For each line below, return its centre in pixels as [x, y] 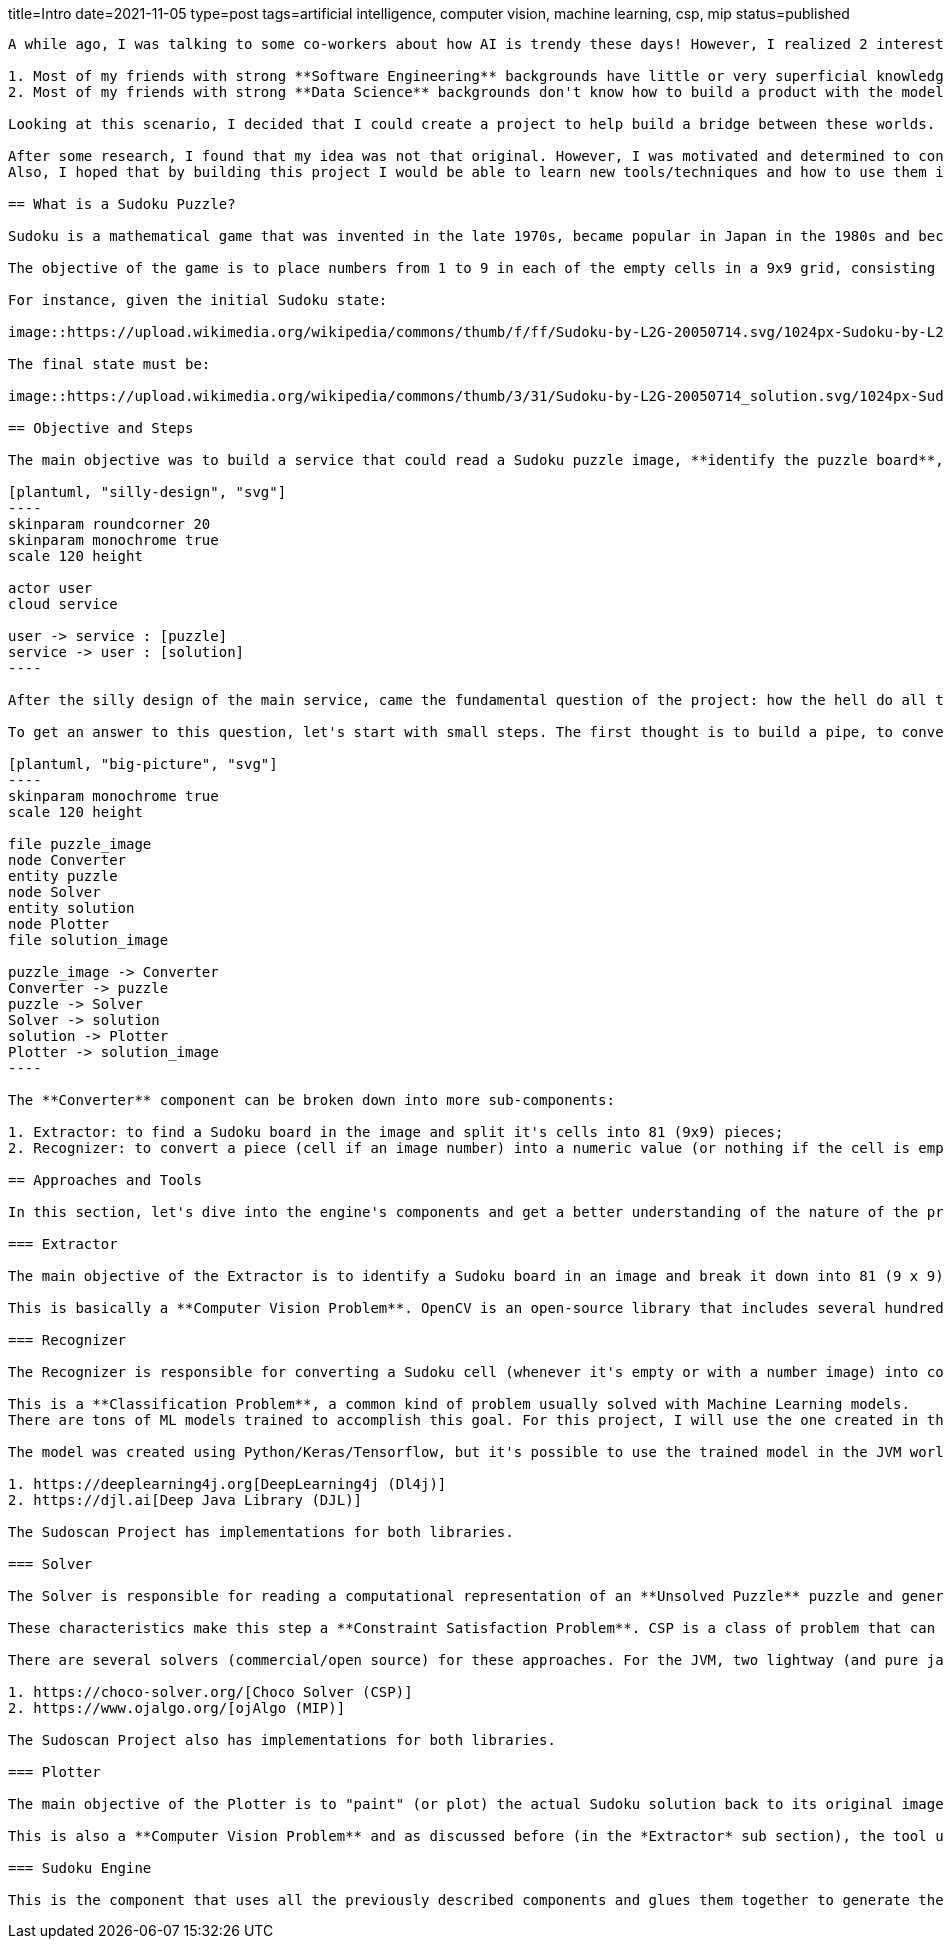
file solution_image [88, 940]
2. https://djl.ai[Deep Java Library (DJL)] [185, 1500]
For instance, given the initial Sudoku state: [198, 300]
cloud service [63, 604]
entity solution [71, 908]
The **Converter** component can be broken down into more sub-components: [311, 1100]
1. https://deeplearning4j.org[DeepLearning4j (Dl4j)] [227, 1484]
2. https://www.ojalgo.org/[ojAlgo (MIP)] [177, 1708]
